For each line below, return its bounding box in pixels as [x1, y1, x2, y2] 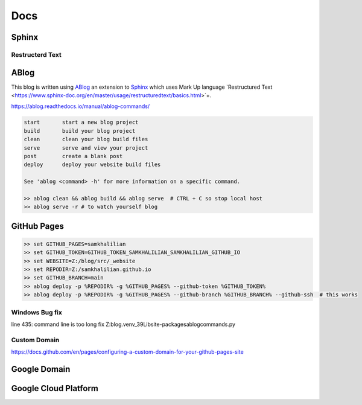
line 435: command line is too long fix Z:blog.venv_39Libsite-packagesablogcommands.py [11, 320, 235, 328]
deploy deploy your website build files [24, 161, 161, 168]
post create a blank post [24, 153, 123, 159]
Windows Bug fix [11, 308, 63, 316]
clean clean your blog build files [24, 136, 148, 143]
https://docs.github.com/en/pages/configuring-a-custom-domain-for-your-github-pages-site [11, 348, 244, 356]
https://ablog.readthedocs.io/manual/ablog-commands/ [11, 103, 150, 110]
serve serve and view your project [24, 144, 148, 151]
